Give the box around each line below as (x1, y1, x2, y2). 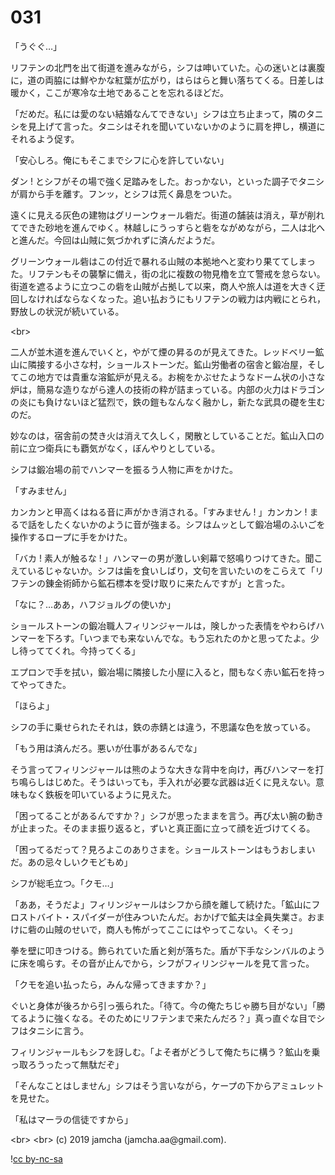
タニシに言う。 (27, 1024, 90, 1036)
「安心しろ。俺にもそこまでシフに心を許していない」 (10, 154, 230, 166)
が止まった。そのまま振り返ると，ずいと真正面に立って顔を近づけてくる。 (10, 822, 316, 834)
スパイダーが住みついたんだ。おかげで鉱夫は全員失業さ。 (71, 911, 308, 923)
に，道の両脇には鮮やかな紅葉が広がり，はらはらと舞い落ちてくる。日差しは (10, 74, 325, 86)
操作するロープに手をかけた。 (10, 531, 133, 543)
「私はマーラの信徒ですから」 (10, 1113, 133, 1125)
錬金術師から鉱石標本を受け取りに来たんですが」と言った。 (44, 577, 291, 589)
